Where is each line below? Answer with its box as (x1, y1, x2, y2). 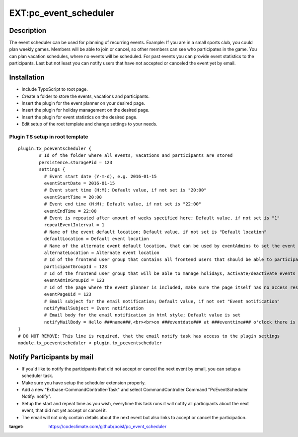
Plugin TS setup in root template (9, 133, 88, 140)
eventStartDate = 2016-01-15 (44, 181, 115, 186)
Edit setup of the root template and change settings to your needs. (21, 121, 157, 127)
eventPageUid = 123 (44, 292, 92, 297)
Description (9, 26, 47, 35)
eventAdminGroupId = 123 (44, 278, 105, 283)
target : (9, 424, 24, 430)
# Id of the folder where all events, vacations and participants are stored (39, 153, 233, 158)
